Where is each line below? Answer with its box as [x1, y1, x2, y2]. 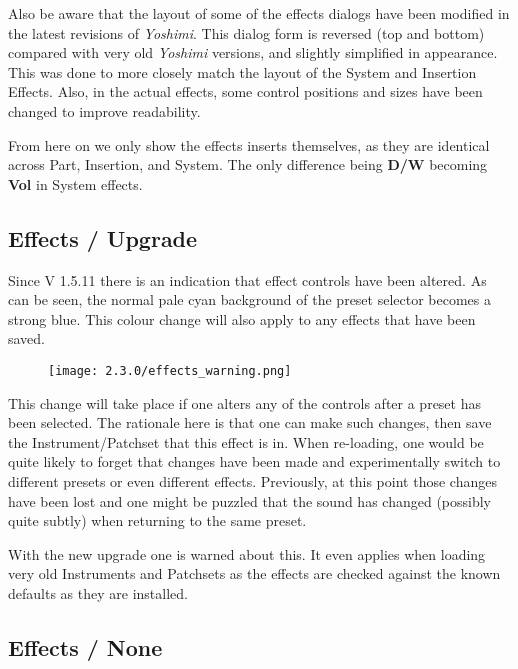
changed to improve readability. [8, 100, 201, 121]
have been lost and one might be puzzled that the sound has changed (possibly [8, 490, 491, 511]
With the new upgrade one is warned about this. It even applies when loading [8, 543, 486, 564]
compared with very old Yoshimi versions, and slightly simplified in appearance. [8, 42, 498, 63]
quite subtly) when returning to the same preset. [8, 510, 307, 531]
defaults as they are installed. [8, 582, 188, 603]
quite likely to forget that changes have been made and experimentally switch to [8, 451, 501, 472]
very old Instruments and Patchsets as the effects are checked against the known [8, 563, 501, 584]
